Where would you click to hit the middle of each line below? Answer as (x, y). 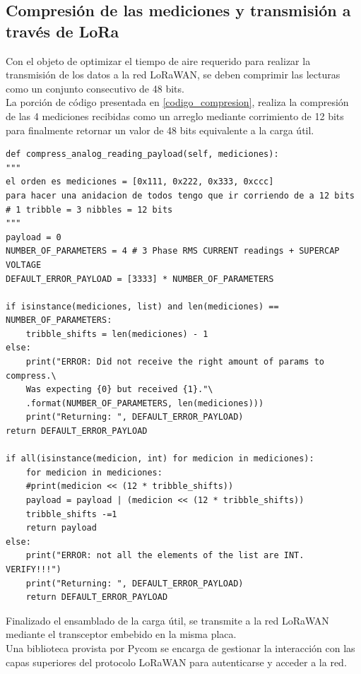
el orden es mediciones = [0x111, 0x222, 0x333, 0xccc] (140, 182)
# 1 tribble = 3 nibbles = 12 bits (89, 209)
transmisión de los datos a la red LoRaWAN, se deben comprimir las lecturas (173, 75)
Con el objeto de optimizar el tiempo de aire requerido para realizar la (158, 60)
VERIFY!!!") (34, 569)
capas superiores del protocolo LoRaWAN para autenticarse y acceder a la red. (176, 662)
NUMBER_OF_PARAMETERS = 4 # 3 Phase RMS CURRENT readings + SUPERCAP (173, 251)
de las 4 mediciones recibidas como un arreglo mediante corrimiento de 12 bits (175, 116)
